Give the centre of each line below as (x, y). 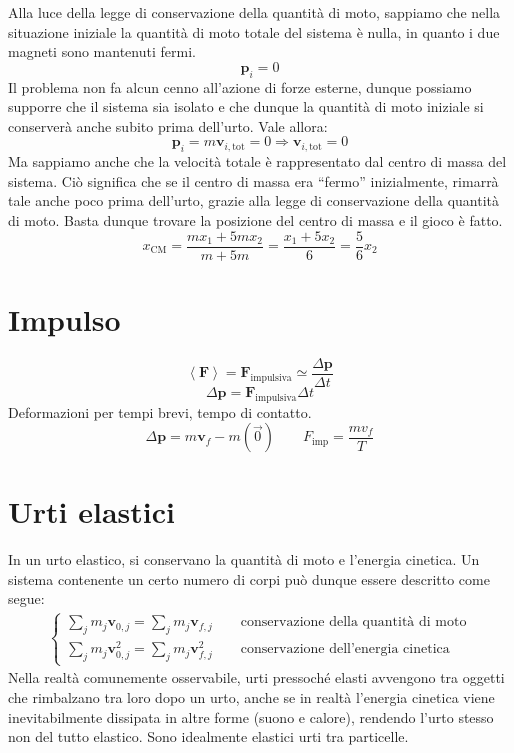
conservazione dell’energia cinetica (345, 649)
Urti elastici (91, 511)
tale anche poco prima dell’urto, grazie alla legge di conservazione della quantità (254, 200)
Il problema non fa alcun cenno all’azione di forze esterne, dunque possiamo (240, 86)
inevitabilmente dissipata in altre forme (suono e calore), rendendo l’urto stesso (251, 716)
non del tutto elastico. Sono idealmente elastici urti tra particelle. (208, 736)
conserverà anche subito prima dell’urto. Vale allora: (168, 125)
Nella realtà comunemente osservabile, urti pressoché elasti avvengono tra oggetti (256, 677)
